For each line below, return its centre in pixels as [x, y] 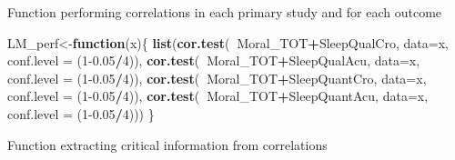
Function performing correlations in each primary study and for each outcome [225, 12]
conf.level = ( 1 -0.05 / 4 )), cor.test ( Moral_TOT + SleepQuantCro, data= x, [217, 78]
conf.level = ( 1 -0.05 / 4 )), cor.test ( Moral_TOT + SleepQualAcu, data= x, [214, 60]
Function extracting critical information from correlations [167, 144]
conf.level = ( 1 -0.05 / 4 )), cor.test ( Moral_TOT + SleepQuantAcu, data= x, [218, 96]
